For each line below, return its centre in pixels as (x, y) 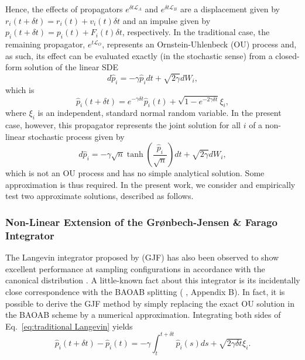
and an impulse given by (167, 20)
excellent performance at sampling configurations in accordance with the (135, 268)
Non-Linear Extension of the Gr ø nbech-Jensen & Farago (141, 222)
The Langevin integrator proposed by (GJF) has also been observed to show (142, 257)
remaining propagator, (45, 44)
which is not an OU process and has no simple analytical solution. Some (135, 173)
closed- (287, 55)
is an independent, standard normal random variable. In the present (160, 113)
